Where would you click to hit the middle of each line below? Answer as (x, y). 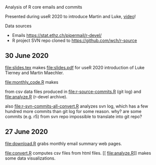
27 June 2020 (27, 132)
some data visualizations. (30, 158)
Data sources (18, 26)
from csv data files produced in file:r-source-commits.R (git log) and (73, 92)
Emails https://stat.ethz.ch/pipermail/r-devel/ (57, 35)
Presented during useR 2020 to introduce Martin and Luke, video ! (70, 16)
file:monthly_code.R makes (32, 82)
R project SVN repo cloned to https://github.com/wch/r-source (74, 40)
